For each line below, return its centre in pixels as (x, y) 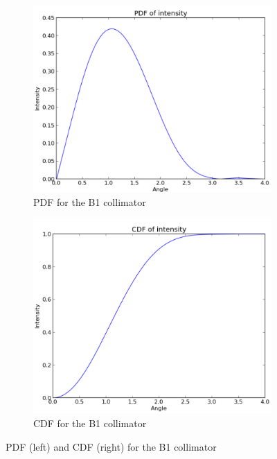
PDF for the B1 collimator (90, 202)
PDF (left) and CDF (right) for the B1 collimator (111, 446)
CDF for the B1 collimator (90, 423)
